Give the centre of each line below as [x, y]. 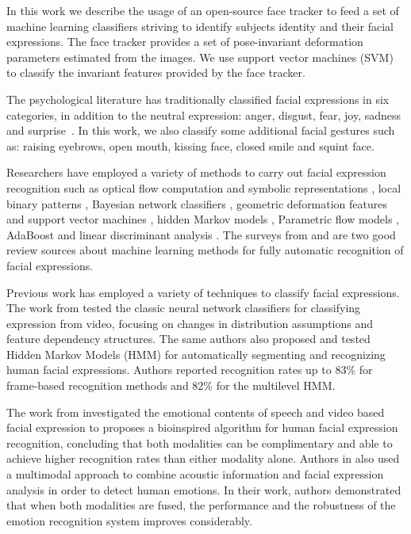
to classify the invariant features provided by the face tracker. [156, 72]
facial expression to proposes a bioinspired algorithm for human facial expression [202, 427]
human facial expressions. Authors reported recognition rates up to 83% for [190, 370]
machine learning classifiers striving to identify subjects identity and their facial [200, 26]
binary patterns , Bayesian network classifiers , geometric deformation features [197, 203]
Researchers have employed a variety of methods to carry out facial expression [196, 172]
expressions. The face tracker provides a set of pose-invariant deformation [185, 42]
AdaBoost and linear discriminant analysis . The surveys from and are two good [201, 234]
